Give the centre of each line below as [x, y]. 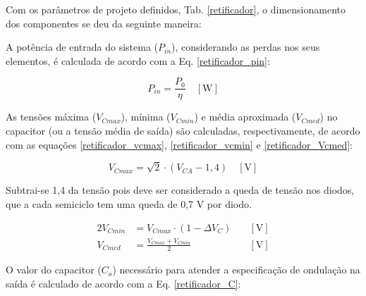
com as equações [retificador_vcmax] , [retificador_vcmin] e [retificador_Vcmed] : [179, 144]
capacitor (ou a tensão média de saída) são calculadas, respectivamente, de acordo [183, 131]
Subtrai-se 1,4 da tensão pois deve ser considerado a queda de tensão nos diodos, [180, 190]
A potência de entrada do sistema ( [82, 47]
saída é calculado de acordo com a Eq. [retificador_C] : [123, 283]
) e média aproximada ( [245, 117]
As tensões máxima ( [51, 117]
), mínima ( [146, 117]
